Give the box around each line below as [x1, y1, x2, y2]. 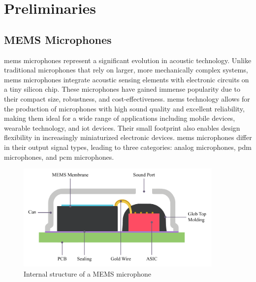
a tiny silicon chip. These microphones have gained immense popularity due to [4, 84, 240, 94]
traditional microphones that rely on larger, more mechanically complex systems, [4, 65, 248, 75]
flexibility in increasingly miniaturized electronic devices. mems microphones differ [4, 132, 252, 142]
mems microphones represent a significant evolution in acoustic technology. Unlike [4, 55, 252, 65]
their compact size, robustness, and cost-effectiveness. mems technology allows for [4, 93, 250, 104]
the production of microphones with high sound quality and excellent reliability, [4, 103, 245, 113]
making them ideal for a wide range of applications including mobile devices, [4, 113, 235, 123]
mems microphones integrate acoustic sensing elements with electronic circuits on [4, 74, 249, 84]
